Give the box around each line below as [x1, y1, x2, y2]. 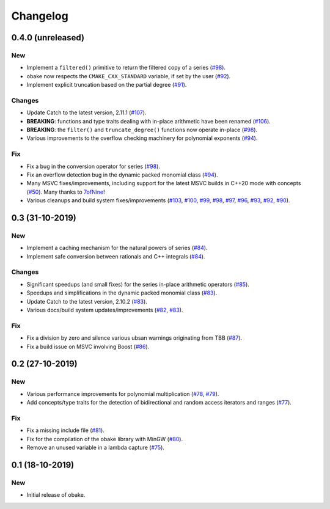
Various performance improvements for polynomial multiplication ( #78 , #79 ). [26, 390, 219, 397]
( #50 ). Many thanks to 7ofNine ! [26, 188, 105, 196]
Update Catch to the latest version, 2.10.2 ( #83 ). [26, 298, 148, 305]
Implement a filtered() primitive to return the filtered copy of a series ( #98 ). [26, 64, 226, 71]
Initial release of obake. [26, 491, 86, 499]
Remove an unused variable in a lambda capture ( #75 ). [26, 444, 165, 451]
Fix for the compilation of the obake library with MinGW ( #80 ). [26, 435, 183, 442]
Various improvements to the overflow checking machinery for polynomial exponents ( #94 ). [26, 134, 258, 142]
